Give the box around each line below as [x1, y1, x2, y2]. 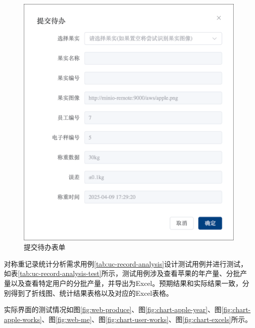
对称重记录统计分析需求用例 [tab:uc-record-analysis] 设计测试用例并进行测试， [4, 258, 248, 269]
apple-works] [4, 314, 42, 324]
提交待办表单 [24, 242, 65, 252]
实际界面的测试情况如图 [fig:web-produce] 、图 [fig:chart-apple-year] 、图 [4, 304, 222, 315]
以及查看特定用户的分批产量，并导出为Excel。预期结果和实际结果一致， [10, 277, 243, 288]
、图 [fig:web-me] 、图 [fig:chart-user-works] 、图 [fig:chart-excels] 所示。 [42, 314, 252, 324]
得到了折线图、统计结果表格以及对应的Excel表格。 [10, 287, 173, 298]
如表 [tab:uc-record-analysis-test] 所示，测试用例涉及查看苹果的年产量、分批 [4, 268, 240, 278]
